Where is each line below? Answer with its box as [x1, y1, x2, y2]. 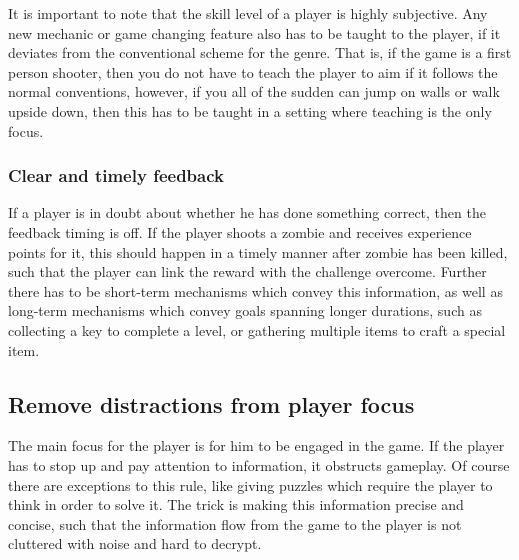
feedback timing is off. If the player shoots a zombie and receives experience [8, 221, 472, 242]
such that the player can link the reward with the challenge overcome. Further [8, 261, 487, 282]
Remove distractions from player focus [8, 388, 415, 419]
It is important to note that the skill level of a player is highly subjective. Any [8, 3, 488, 23]
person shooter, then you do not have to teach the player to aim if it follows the [8, 61, 498, 82]
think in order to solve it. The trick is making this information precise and [8, 494, 464, 515]
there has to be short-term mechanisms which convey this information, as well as [8, 280, 503, 301]
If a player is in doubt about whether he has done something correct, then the [8, 202, 486, 223]
